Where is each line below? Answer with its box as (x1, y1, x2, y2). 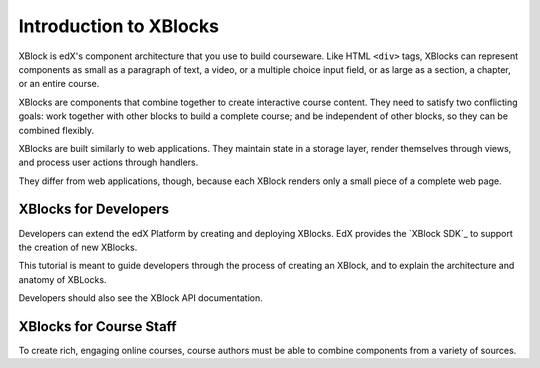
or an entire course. (18, 78, 100, 90)
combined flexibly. (18, 124, 95, 136)
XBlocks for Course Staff (18, 318, 177, 335)
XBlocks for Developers (18, 201, 170, 218)
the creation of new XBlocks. (18, 241, 138, 253)
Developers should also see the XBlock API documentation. (18, 292, 264, 304)
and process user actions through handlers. (18, 156, 199, 169)
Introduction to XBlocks (18, 15, 220, 37)
